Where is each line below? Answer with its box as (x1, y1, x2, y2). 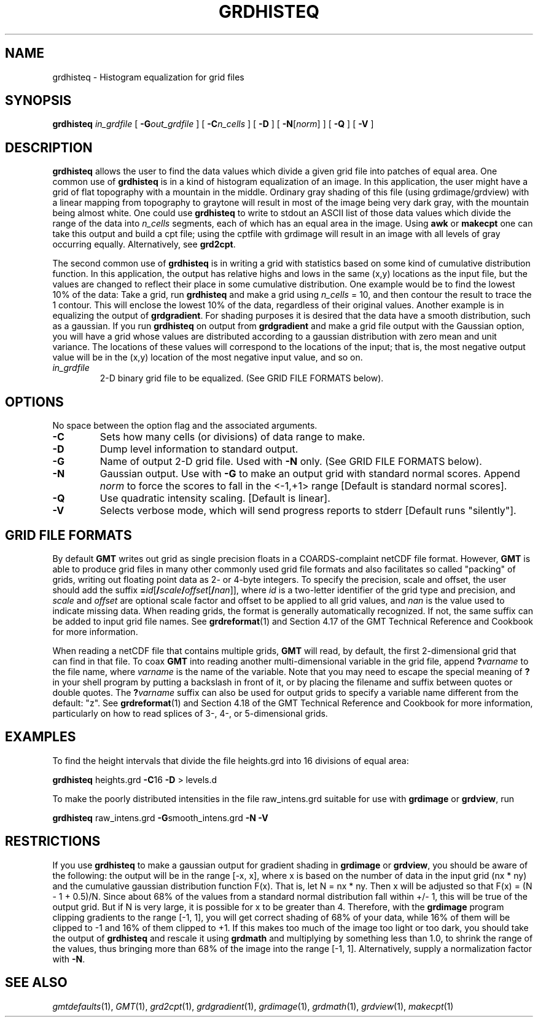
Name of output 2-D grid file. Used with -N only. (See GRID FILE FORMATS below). (99, 455, 482, 468)
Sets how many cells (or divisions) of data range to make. (99, 431, 365, 443)
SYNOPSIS (5, 93, 72, 109)
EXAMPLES (5, 729, 76, 745)
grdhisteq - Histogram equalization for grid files (52, 71, 244, 82)
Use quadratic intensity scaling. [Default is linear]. (99, 492, 330, 505)
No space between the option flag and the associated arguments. (52, 420, 318, 431)
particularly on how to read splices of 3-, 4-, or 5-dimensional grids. (52, 708, 328, 719)
